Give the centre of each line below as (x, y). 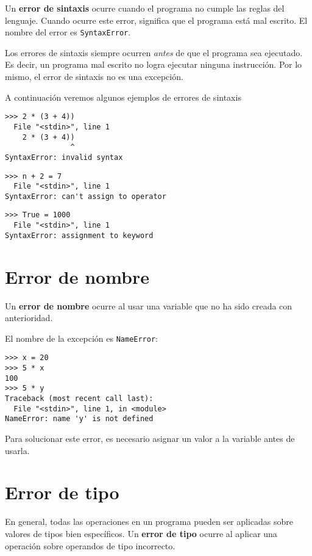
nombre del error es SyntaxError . (68, 32)
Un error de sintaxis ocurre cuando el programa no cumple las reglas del (145, 8)
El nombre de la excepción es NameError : (82, 338)
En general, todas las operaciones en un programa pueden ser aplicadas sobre (149, 522)
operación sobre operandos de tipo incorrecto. (90, 545)
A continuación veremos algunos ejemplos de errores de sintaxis (123, 97)
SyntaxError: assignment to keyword (79, 235)
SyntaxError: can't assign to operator (86, 196)
